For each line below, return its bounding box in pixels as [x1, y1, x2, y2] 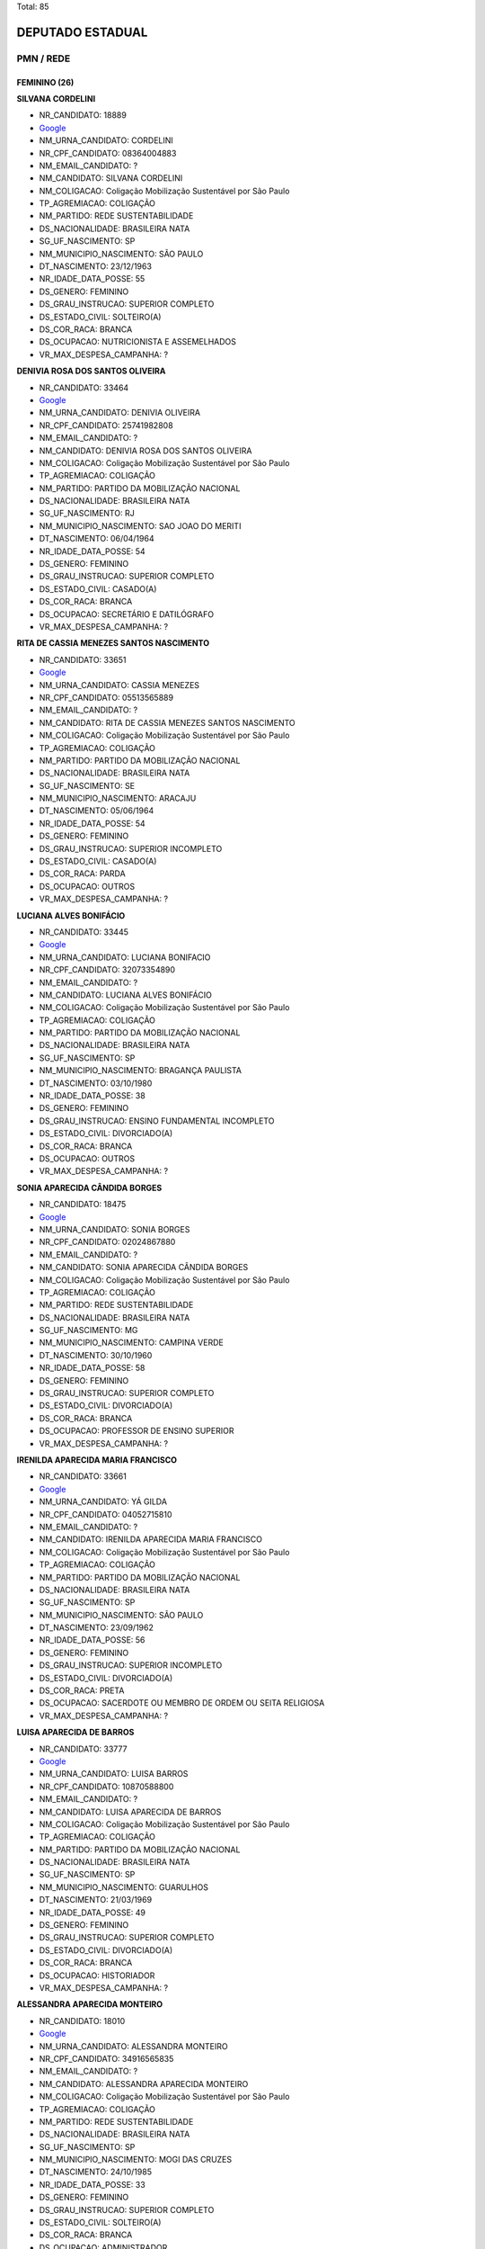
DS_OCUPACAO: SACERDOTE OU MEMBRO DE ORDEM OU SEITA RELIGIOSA [39, 1698, 325, 1708]
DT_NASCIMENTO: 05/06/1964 [39, 805, 154, 816]
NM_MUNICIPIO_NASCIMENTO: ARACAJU [39, 793, 197, 804]
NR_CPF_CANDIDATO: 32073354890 [39, 964, 175, 975]
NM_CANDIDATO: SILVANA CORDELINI [39, 173, 183, 184]
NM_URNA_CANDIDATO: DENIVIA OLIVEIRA [39, 408, 201, 418]
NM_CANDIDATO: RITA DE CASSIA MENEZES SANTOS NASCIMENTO [39, 717, 295, 728]
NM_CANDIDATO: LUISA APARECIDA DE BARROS [39, 1806, 222, 1817]
